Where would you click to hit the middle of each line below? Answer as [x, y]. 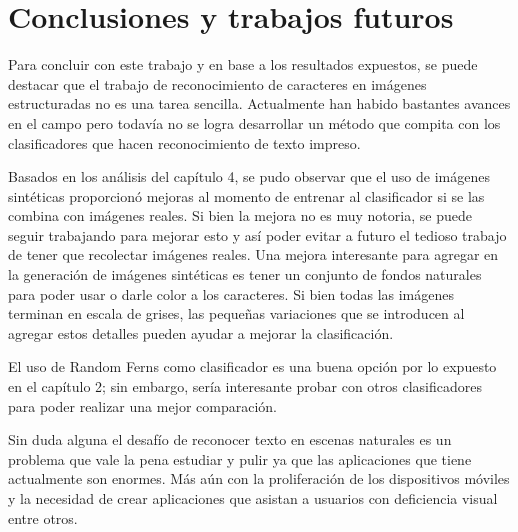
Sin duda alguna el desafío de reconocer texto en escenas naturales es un [230, 439]
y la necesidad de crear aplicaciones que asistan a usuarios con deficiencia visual [253, 498]
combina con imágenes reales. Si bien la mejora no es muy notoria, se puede [240, 215]
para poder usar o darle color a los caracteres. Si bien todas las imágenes [231, 293]
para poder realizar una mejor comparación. [142, 405]
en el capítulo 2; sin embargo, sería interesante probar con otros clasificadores [245, 386]
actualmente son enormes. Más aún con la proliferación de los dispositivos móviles [259, 478]
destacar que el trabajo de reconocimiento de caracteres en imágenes [217, 83]
